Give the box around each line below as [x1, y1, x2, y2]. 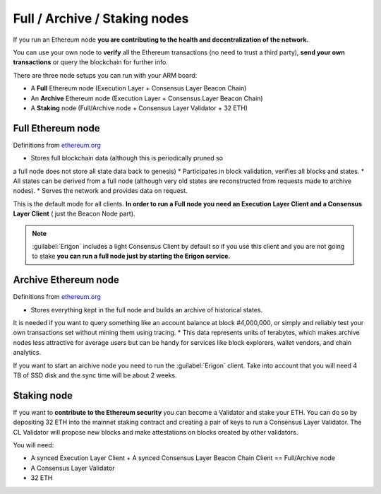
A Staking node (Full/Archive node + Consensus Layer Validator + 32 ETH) [30, 103, 248, 112]
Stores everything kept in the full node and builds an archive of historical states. [30, 305, 263, 314]
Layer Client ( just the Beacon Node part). [13, 209, 135, 218]
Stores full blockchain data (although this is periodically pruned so [30, 154, 224, 163]
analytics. [13, 348, 42, 357]
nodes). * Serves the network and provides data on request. [13, 187, 188, 195]
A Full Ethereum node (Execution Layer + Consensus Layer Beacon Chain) [30, 84, 247, 93]
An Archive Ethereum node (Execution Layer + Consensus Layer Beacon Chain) [30, 94, 264, 102]
